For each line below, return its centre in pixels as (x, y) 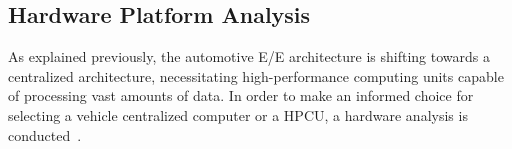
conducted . (45, 134)
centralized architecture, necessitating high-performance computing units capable (256, 75)
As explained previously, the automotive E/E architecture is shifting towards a (249, 56)
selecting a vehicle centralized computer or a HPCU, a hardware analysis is (238, 114)
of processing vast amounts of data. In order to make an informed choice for (241, 95)
